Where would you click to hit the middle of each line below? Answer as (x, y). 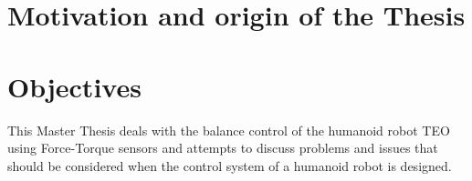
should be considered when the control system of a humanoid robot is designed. (230, 165)
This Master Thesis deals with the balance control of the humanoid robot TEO (229, 130)
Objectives (74, 86)
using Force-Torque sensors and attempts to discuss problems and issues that (223, 148)
